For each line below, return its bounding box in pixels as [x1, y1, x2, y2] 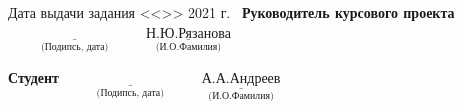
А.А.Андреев [201, 72, 281, 87]
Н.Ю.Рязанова [146, 26, 231, 41]
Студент [8, 67, 59, 88]
